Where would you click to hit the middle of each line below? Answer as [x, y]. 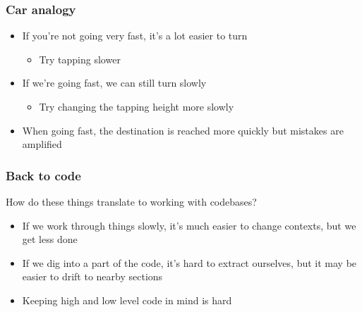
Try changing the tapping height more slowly [137, 106]
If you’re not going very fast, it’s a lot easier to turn [135, 36]
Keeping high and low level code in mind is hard [127, 300]
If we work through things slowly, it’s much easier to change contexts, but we [189, 225]
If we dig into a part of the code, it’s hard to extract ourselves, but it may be [189, 262]
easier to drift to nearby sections [92, 276]
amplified [42, 144]
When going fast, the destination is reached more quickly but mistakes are [183, 130]
